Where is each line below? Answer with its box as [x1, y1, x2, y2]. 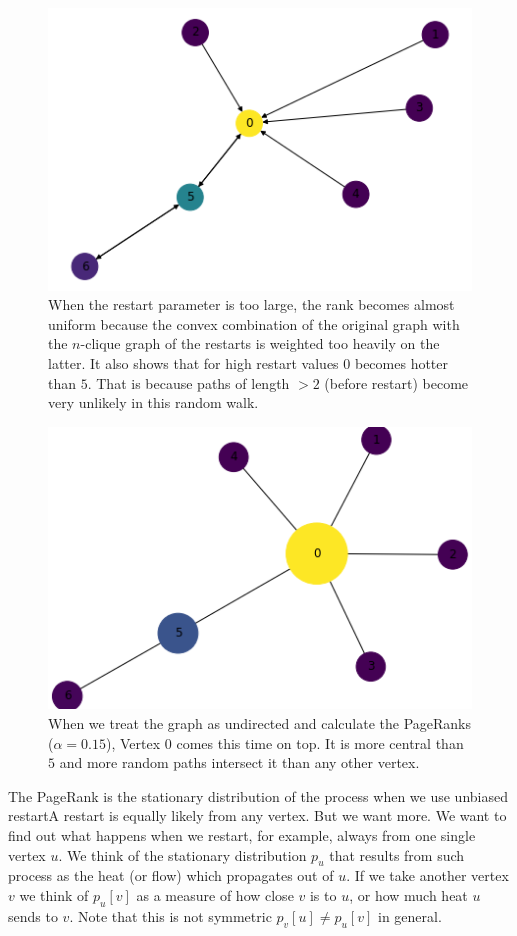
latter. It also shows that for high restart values [48, 353, 339, 374]
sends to [8, 905, 58, 926]
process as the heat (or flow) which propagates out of [8, 865, 334, 886]
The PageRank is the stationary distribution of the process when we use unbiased [8, 785, 508, 806]
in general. [378, 905, 442, 926]
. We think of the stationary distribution [58, 844, 307, 865]
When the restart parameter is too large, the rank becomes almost [48, 294, 455, 315]
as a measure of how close [136, 885, 294, 906]
